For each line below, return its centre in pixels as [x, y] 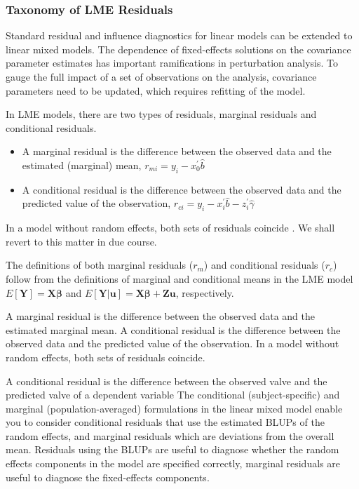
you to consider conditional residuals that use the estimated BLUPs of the [165, 422]
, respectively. [205, 292]
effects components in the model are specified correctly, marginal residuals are [173, 463]
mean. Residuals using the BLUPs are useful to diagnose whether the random [172, 449]
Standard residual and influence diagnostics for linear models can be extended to [179, 35]
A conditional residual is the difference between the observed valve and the [167, 381]
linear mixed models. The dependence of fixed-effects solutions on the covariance [178, 49]
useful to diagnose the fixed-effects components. [108, 477]
